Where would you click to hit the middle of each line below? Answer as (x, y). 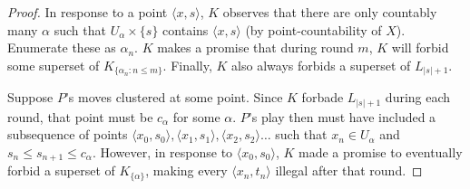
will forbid (420, 47)
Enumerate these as (62, 47)
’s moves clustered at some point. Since (174, 97)
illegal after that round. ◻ (349, 170)
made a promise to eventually (381, 152)
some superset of (54, 65)
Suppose (30, 97)
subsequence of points (68, 134)
